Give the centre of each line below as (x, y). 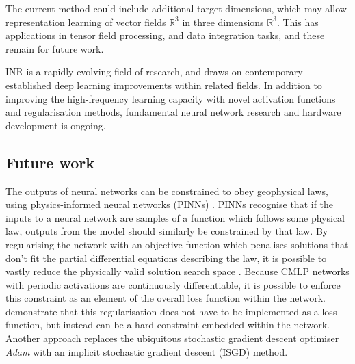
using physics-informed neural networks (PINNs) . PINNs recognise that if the (170, 204)
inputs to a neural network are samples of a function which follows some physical (175, 217)
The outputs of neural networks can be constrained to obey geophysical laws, (167, 191)
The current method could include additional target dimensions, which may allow (176, 8)
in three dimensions (223, 22)
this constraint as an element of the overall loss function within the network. (166, 298)
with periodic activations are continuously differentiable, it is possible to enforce (173, 284)
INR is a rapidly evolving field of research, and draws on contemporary (154, 71)
